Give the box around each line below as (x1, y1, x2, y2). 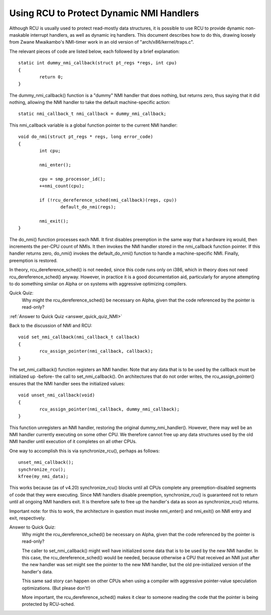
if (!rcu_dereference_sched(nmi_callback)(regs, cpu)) (39, 197, 177, 203)
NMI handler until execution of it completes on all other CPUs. (9, 439, 137, 445)
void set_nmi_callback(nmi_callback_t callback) (18, 334, 140, 340)
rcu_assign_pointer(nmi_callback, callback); (39, 348, 153, 354)
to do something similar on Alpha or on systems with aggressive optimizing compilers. (9, 281, 188, 287)
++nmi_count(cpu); (39, 183, 85, 188)
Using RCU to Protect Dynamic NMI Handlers (9, 8, 199, 19)
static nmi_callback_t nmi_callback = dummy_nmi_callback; (18, 111, 167, 117)
